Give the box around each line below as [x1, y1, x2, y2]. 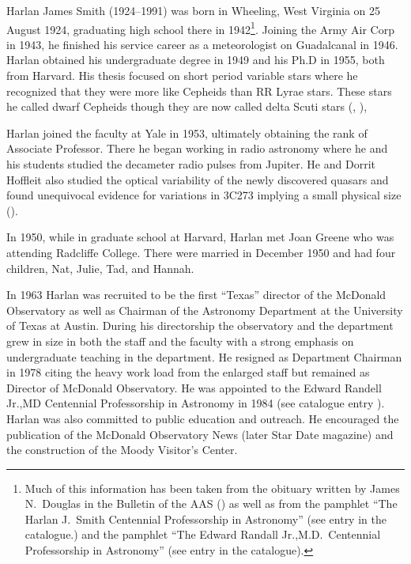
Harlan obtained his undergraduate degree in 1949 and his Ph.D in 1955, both [6, 51, 385, 68]
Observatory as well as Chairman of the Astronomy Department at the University [6, 301, 403, 318]
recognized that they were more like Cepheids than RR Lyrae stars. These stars [6, 82, 392, 99]
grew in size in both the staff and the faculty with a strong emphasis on [6, 332, 354, 349]
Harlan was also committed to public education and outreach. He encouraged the [6, 410, 399, 426]
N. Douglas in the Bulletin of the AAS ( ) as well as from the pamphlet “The [25, 495, 398, 512]
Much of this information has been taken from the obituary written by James [25, 479, 400, 496]
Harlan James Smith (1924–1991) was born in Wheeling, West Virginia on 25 [6, 2, 381, 18]
